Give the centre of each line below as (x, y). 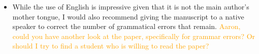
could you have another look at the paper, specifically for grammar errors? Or (134, 36)
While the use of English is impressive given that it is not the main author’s (131, 6)
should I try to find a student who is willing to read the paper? (111, 46)
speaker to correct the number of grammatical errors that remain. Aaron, (126, 26)
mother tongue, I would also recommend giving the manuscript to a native (128, 16)
